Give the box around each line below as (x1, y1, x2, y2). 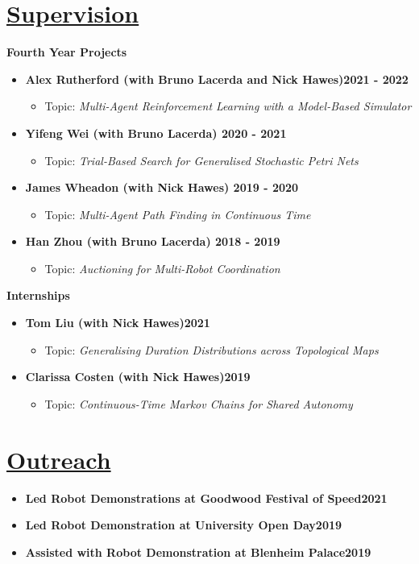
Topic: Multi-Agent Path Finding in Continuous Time (44, 205, 311, 222)
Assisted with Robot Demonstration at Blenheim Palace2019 (25, 543, 371, 560)
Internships (6, 287, 70, 304)
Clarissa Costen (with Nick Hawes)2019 (25, 368, 251, 385)
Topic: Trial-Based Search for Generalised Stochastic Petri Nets (44, 151, 359, 168)
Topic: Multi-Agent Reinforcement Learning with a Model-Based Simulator (44, 97, 412, 114)
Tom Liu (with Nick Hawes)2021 (25, 314, 210, 331)
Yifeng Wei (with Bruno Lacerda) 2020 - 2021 (25, 124, 287, 141)
